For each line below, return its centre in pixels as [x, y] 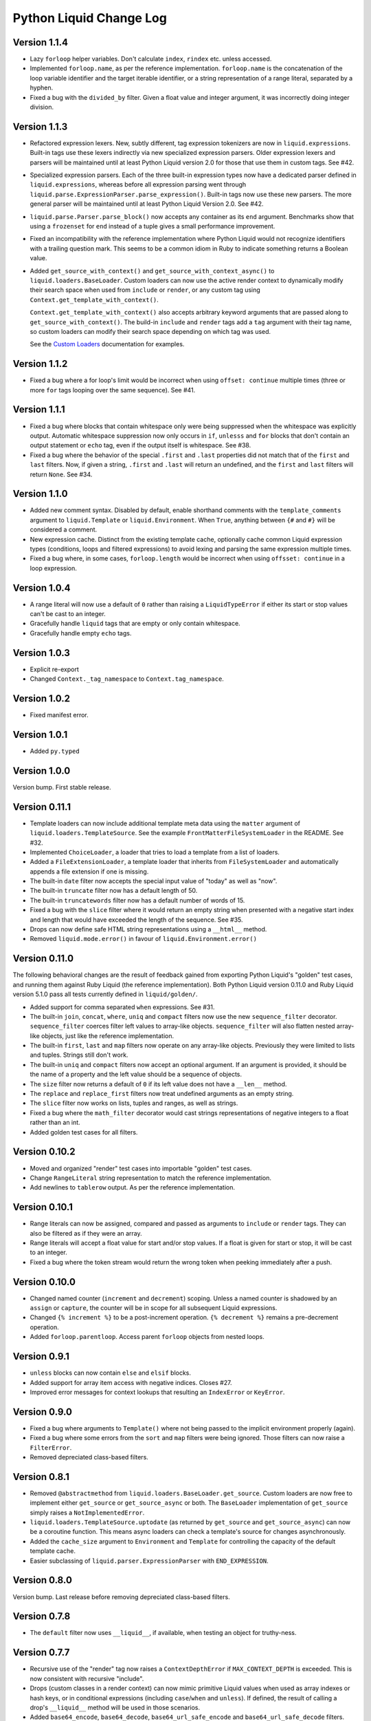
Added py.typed [55, 751]
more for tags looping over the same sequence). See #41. [113, 390]
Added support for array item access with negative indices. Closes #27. [131, 1382]
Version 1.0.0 [42, 771]
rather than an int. [55, 1123]
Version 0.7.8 [42, 1617]
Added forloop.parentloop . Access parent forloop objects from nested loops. [147, 1337]
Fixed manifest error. [59, 715]
